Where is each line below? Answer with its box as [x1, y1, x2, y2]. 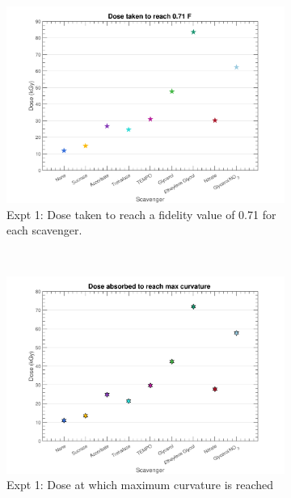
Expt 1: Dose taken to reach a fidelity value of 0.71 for [6, 205, 276, 222]
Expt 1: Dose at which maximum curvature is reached [6, 476, 274, 493]
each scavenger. [6, 222, 82, 238]
